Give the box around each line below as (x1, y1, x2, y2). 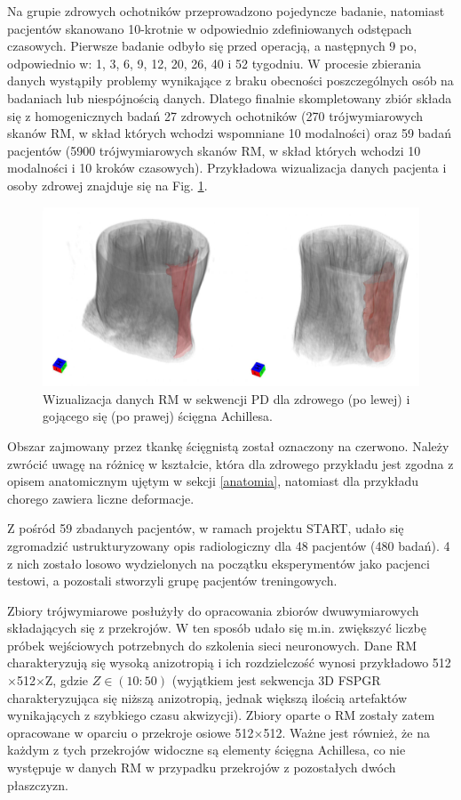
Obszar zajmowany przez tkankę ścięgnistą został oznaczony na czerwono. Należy (7, 436, 449, 455)
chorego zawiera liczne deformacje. (7, 489, 195, 507)
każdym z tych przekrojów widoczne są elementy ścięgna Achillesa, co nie (7, 740, 406, 759)
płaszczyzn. (7, 775, 68, 794)
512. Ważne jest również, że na (263, 723, 430, 741)
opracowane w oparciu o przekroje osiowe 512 (7, 723, 254, 741)
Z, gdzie (44, 671, 89, 690)
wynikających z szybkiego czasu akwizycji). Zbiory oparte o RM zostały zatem (7, 706, 435, 724)
